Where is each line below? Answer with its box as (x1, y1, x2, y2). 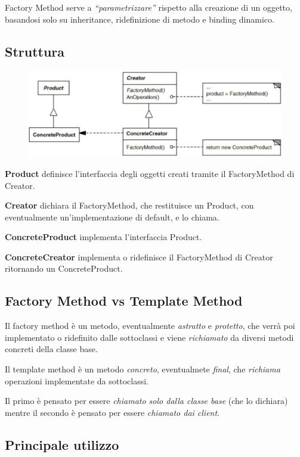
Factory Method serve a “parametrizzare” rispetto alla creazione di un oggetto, (5, 1, 292, 13)
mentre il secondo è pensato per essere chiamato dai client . (5, 406, 220, 418)
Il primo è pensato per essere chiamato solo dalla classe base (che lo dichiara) (5, 394, 288, 407)
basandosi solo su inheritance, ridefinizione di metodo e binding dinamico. (5, 13, 274, 25)
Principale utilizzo (5, 435, 119, 453)
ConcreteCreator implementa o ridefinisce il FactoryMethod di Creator (5, 250, 273, 263)
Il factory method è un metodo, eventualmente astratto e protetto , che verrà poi (5, 319, 295, 332)
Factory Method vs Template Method (5, 291, 243, 310)
